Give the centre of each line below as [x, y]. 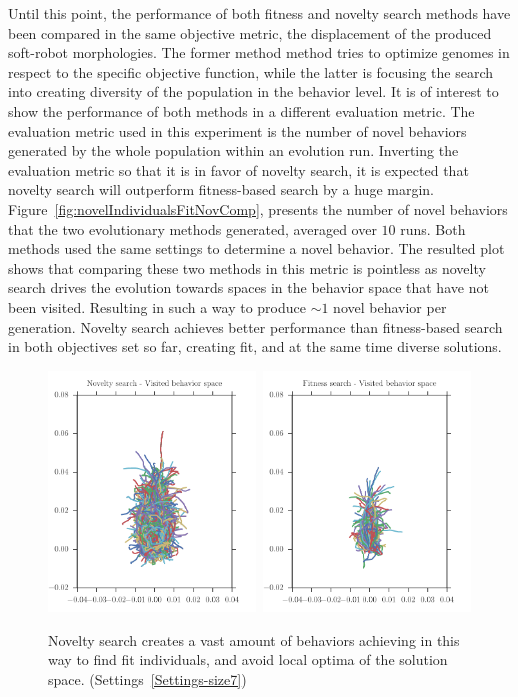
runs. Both [433, 228]
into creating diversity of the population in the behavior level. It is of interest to [253, 91]
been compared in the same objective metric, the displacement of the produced [250, 32]
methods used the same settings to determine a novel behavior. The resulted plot [256, 248]
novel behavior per [390, 306]
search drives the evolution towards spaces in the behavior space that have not [248, 287]
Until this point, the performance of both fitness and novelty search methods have [259, 13]
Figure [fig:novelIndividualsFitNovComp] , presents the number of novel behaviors [258, 208]
